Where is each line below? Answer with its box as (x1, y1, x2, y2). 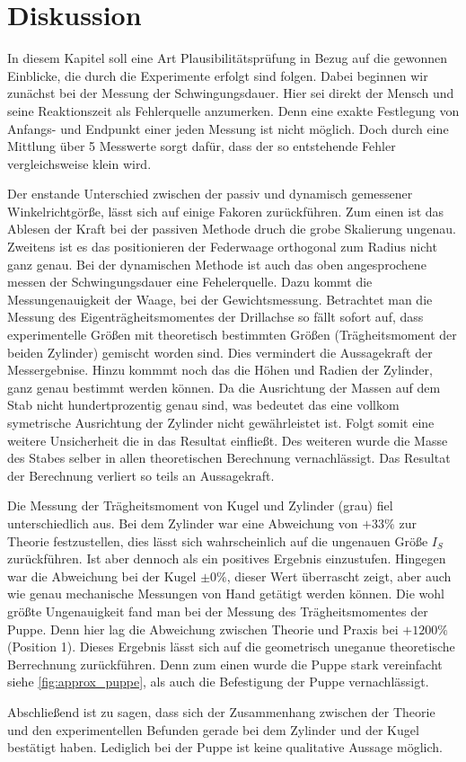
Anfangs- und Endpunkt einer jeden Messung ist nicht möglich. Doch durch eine (7, 119, 449, 137)
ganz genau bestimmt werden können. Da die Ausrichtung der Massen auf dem (7, 377, 441, 396)
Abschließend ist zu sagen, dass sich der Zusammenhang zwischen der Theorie (7, 702, 435, 721)
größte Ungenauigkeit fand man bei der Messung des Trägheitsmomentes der (7, 601, 428, 620)
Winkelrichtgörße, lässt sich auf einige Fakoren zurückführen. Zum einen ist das (7, 201, 444, 220)
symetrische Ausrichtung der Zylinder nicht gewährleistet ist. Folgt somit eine (7, 413, 435, 431)
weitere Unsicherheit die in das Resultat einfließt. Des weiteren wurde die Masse (7, 430, 448, 449)
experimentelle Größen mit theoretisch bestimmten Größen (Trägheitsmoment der (7, 325, 457, 344)
